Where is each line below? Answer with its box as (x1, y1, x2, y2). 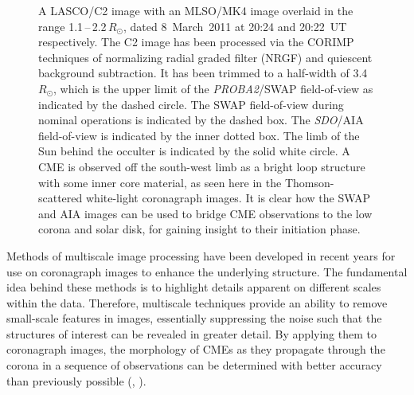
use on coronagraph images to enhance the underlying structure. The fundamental (6, 263, 408, 280)
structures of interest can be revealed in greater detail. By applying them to (6, 325, 377, 342)
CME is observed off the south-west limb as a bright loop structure (38, 158, 365, 174)
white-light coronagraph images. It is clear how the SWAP (85, 190, 371, 206)
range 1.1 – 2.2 (38, 18, 107, 34)
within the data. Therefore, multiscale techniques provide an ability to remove (6, 294, 388, 311)
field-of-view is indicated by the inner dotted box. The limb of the (38, 127, 360, 143)
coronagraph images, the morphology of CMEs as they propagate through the (6, 341, 385, 358)
